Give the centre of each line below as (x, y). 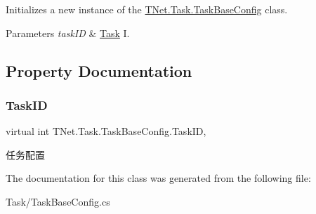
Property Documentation (99, 70)
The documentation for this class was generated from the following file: (158, 178)
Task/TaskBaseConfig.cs (58, 201)
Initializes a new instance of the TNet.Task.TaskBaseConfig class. (147, 9)
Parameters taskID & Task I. (68, 33)
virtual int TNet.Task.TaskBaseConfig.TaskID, (106, 131)
